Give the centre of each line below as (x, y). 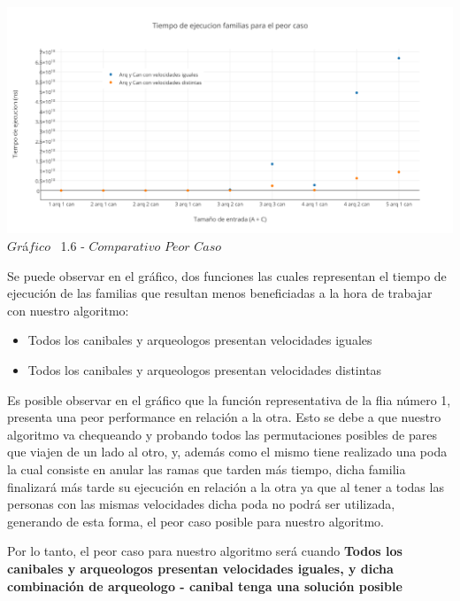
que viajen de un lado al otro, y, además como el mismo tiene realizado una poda (227, 452)
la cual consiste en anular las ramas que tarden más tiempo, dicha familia (207, 468)
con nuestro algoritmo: (68, 310)
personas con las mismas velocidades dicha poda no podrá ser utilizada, (201, 504)
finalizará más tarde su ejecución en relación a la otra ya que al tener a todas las (226, 486)
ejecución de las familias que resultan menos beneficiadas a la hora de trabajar (220, 293)
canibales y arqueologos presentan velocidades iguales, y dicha (200, 568)
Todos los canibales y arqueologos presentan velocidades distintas (205, 370)
